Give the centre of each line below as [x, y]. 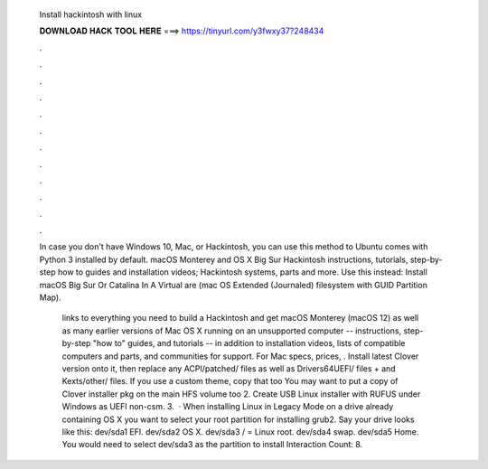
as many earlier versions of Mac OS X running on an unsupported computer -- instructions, [232, 331]
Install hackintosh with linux [91, 14]
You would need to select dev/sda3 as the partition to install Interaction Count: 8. [212, 445]
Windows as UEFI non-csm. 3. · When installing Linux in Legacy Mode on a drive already [228, 407]
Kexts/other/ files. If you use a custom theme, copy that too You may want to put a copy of [230, 381]
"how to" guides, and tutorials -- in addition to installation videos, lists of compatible [249, 343]
